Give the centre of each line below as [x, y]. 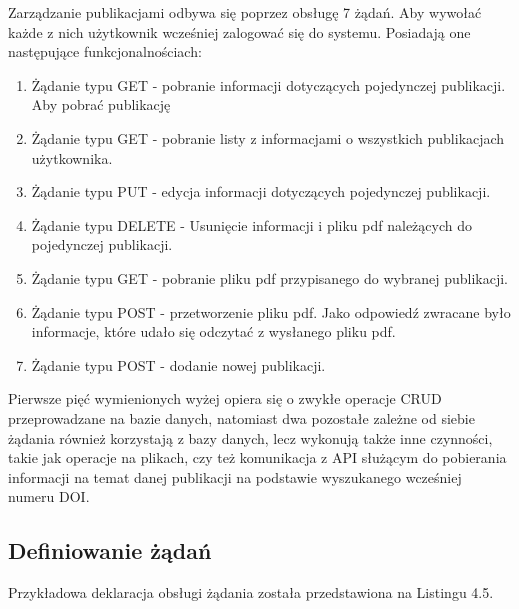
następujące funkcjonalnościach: [105, 51]
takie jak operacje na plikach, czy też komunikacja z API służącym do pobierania [257, 457]
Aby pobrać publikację [101, 104]
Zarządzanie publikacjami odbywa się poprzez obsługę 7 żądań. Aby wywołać [245, 12]
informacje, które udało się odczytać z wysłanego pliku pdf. [213, 331]
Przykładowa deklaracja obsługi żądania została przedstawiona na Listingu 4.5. [251, 592]
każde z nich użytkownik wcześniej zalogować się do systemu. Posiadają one [239, 31]
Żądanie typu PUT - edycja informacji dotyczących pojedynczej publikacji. [261, 191]
